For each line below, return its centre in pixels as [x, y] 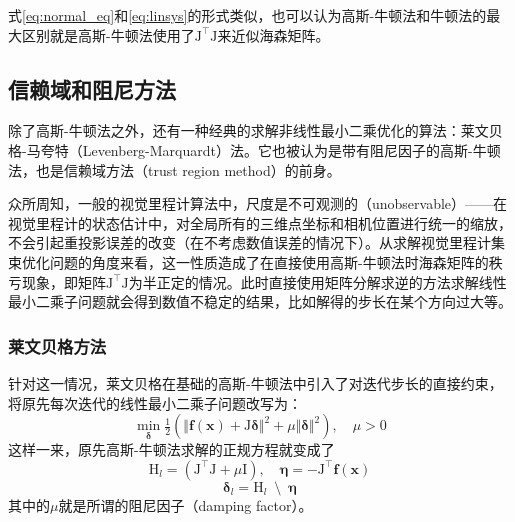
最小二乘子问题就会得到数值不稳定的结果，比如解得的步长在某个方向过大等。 [260, 301]
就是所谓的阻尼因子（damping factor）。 [185, 504]
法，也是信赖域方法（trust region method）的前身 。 [174, 169]
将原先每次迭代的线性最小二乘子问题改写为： [155, 402]
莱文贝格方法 [57, 345]
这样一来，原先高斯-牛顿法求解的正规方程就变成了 [171, 449]
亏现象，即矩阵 [57, 281]
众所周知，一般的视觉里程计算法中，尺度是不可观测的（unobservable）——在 [258, 203]
